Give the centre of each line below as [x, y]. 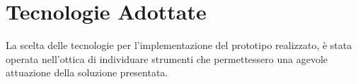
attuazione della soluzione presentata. [87, 72]
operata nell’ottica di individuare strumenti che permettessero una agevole [167, 58]
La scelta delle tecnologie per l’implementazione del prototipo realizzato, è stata [179, 45]
